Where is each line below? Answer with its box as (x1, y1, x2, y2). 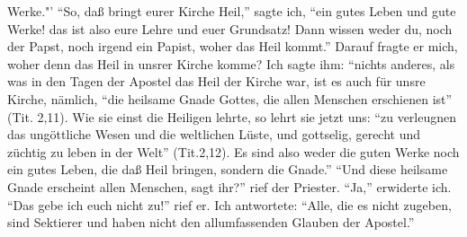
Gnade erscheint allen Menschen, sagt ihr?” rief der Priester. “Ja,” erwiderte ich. (7, 177, 452, 196)
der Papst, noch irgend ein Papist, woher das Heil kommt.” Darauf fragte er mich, (7, 37, 458, 56)
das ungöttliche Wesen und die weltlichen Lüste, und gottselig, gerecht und (7, 125, 421, 144)
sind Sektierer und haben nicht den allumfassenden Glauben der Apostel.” (7, 213, 415, 232)
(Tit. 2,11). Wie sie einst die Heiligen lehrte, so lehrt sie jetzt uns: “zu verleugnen (7, 107, 457, 126)
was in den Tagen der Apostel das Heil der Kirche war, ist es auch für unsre (7, 72, 426, 91)
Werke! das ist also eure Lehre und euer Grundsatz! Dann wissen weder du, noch (7, 19, 453, 38)
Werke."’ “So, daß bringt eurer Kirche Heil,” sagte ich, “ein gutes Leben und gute (7, 2, 456, 20)
